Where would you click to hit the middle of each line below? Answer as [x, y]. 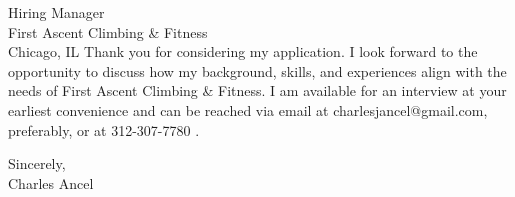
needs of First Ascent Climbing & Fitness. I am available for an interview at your [257, 90]
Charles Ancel [51, 182]
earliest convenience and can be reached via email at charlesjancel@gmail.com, [248, 109]
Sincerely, [37, 163]
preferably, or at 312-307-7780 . [104, 129]
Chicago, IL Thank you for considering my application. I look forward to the [243, 51]
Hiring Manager [56, 12]
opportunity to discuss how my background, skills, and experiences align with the [257, 70]
